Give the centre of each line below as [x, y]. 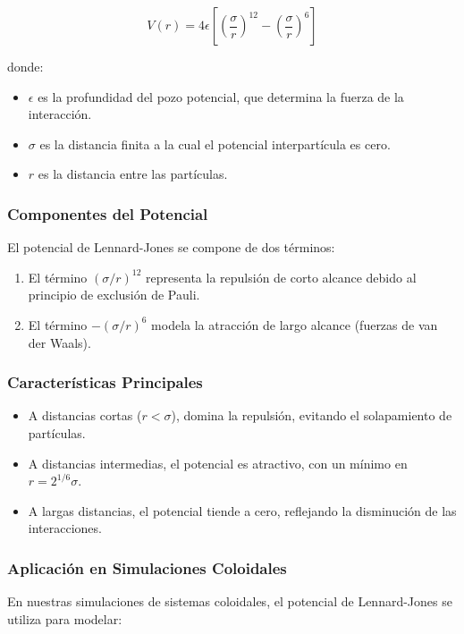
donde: [25, 66]
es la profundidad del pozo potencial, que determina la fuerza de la [221, 96]
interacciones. [65, 528]
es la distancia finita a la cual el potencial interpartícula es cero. [215, 144]
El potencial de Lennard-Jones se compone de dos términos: [171, 247]
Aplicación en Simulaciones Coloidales [147, 567]
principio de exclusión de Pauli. [114, 295]
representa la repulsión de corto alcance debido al [281, 277]
